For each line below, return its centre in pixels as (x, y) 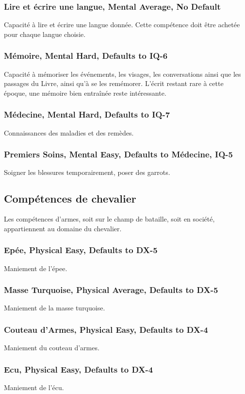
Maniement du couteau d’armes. (52, 348)
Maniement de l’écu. (34, 387)
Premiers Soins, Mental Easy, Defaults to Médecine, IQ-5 (119, 154)
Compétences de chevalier (70, 198)
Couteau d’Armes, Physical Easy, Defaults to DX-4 (106, 329)
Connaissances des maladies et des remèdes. (69, 132)
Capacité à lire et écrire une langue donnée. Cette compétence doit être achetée (122, 25)
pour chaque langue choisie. (45, 34)
